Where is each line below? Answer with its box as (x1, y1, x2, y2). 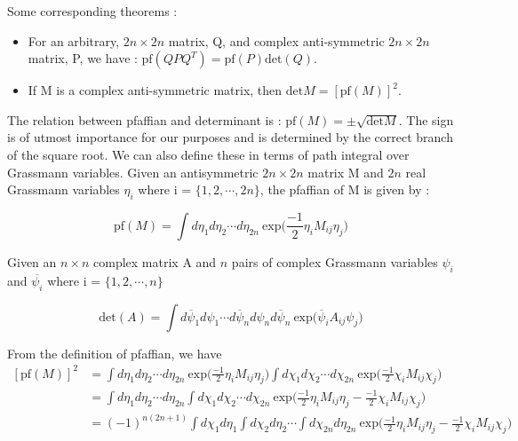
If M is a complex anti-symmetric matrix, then (28, 81, 283, 99)
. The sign (398, 110, 454, 129)
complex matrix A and (93, 252, 217, 271)
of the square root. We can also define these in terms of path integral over (7, 145, 410, 163)
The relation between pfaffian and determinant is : (7, 110, 282, 129)
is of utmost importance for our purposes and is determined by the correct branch (7, 128, 453, 146)
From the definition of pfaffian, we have (7, 343, 222, 362)
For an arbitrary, (28, 31, 120, 50)
